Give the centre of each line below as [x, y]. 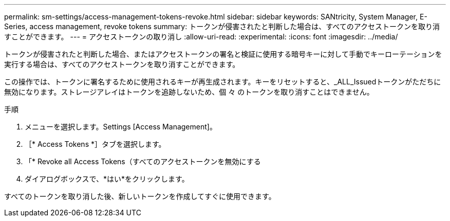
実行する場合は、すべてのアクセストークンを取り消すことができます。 [122, 64]
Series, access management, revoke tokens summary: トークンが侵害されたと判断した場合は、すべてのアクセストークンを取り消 [222, 26]
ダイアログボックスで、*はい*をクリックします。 [107, 179]
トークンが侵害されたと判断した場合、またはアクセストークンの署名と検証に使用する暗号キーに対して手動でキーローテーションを [223, 54]
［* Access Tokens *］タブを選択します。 [95, 144]
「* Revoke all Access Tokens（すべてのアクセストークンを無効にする [143, 161]
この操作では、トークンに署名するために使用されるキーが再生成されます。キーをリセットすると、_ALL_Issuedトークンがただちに [223, 82]
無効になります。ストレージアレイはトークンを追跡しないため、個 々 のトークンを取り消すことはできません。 [189, 92]
